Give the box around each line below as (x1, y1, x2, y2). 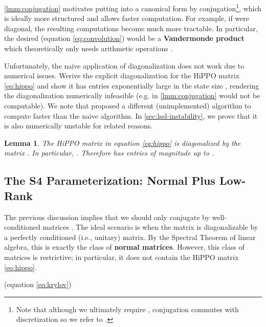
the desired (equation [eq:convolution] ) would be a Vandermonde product (4, 33, 245, 43)
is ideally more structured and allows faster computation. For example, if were (4, 13, 250, 24)
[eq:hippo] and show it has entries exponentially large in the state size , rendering (4, 80, 259, 91)
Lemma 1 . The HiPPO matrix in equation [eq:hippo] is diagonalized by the (4, 137, 241, 148)
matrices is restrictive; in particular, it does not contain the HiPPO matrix (4, 251, 239, 262)
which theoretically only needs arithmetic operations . (4, 43, 173, 54)
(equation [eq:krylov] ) (4, 279, 72, 290)
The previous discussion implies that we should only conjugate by (4, 211, 210, 222)
